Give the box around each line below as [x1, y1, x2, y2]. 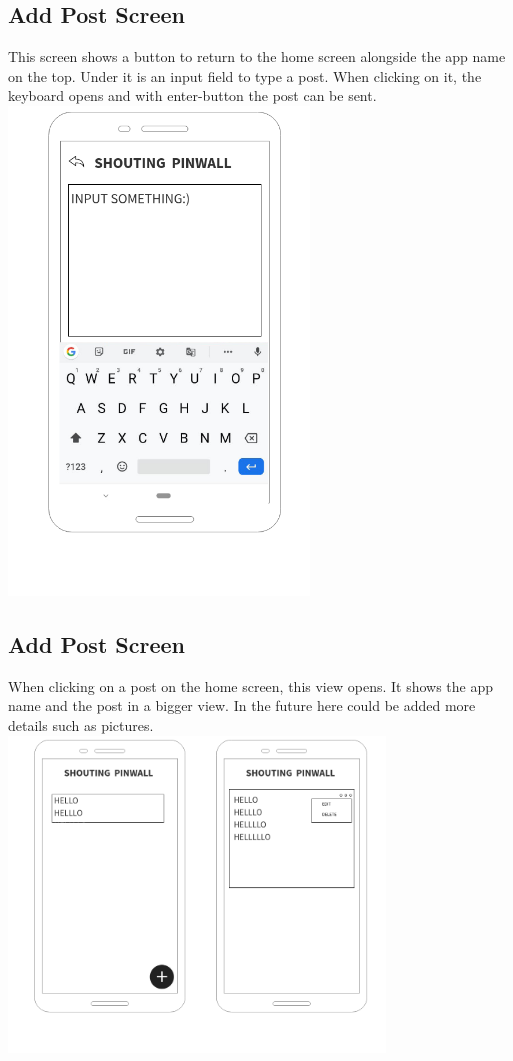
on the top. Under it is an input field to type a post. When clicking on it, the [8, 65, 482, 86]
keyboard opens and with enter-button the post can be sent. [8, 85, 377, 106]
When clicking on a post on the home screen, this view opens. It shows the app [8, 675, 494, 696]
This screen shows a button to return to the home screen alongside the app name [8, 46, 506, 67]
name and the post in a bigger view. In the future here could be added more [8, 695, 476, 716]
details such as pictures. [8, 714, 154, 735]
